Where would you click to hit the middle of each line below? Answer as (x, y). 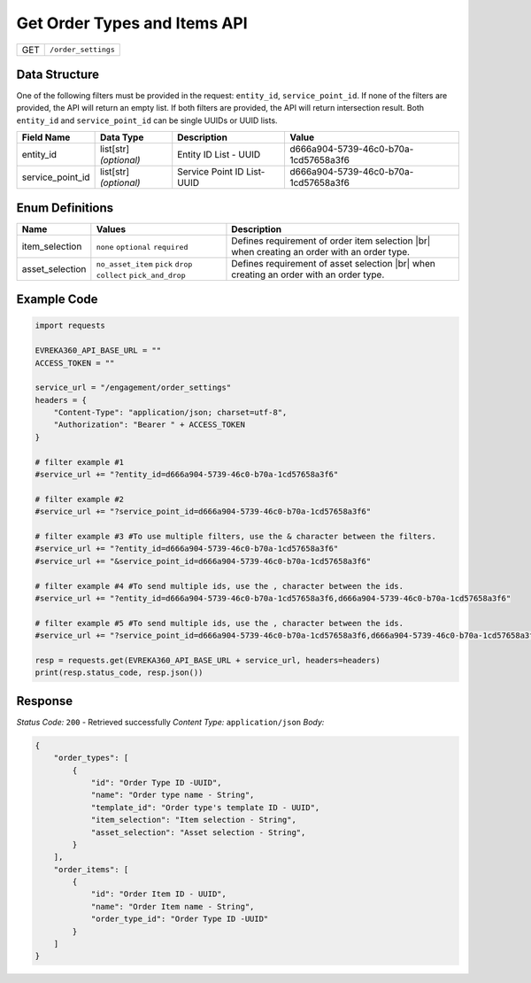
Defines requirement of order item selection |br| (331, 241)
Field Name (46, 137)
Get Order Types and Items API (132, 23)
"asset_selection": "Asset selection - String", (198, 832)
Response (45, 701)
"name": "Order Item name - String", (173, 906)
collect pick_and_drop (141, 275)
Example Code (57, 300)
